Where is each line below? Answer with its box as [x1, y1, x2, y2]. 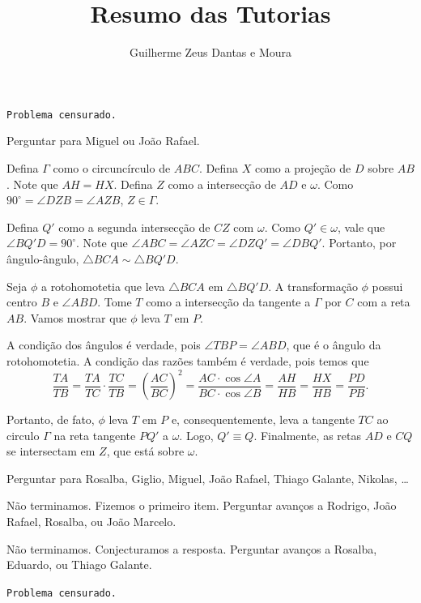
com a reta [357, 293, 410, 310]
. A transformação [268, 277, 358, 294]
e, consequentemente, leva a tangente [171, 411, 355, 427]
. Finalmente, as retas [253, 426, 361, 443]
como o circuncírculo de [53, 159, 171, 176]
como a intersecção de [168, 175, 276, 192]
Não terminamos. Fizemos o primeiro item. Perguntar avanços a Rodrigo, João [6, 497, 397, 514]
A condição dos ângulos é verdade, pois [6, 336, 201, 353]
